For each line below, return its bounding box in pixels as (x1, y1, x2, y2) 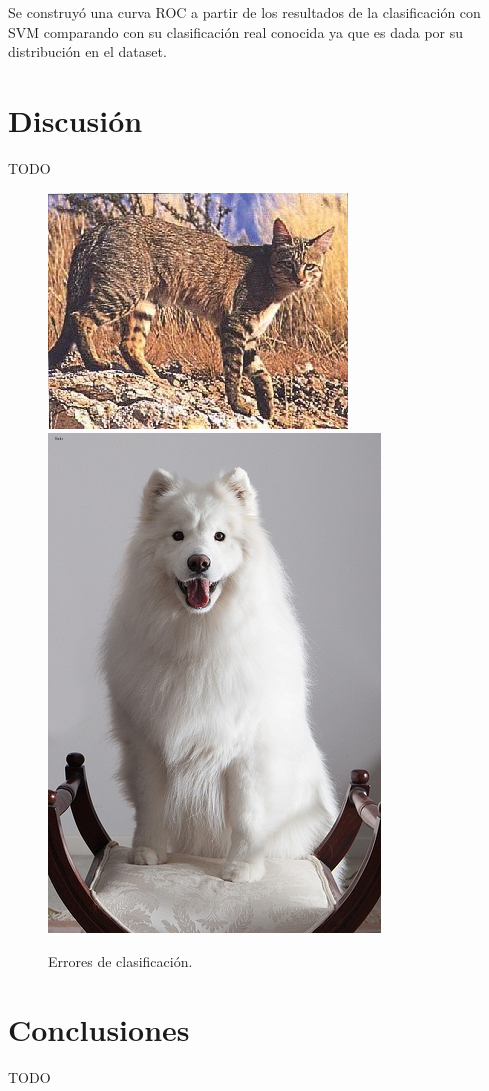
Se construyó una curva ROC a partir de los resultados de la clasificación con (8, 2, 481, 22)
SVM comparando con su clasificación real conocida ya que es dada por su (8, 21, 464, 42)
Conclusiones (8, 1009, 190, 1050)
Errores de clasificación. (48, 950, 193, 971)
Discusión (8, 99, 143, 140)
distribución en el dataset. (8, 41, 167, 62)
